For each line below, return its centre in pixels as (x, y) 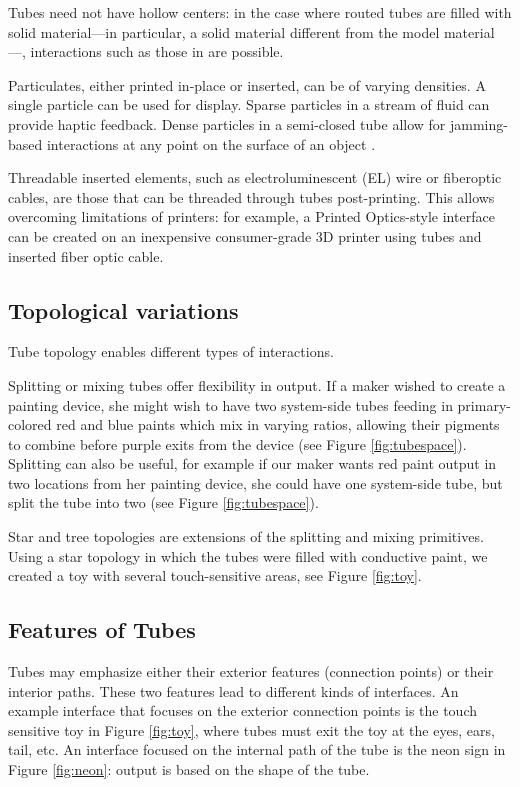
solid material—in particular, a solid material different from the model (224, 31)
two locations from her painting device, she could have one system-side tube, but (255, 482)
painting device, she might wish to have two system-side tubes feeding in (230, 404)
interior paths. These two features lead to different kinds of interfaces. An (233, 690)
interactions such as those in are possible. (157, 51)
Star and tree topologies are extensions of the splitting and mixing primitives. (246, 536)
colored (30, 424)
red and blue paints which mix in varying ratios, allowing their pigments (278, 424)
